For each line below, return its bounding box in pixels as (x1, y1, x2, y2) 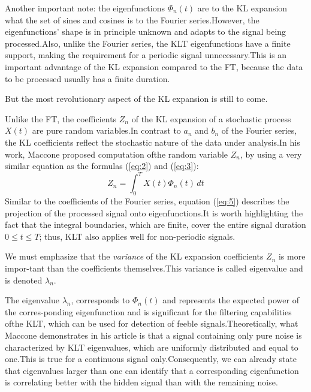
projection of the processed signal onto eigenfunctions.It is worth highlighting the (5, 206, 303, 219)
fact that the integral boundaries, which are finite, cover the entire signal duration (5, 218, 306, 231)
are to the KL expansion (197, 2, 288, 14)
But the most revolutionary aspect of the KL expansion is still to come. (5, 92, 268, 105)
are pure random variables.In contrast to (32, 124, 181, 137)
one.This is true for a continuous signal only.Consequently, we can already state (5, 352, 297, 365)
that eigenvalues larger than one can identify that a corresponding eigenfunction (5, 364, 299, 376)
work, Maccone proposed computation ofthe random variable (5, 147, 228, 160)
